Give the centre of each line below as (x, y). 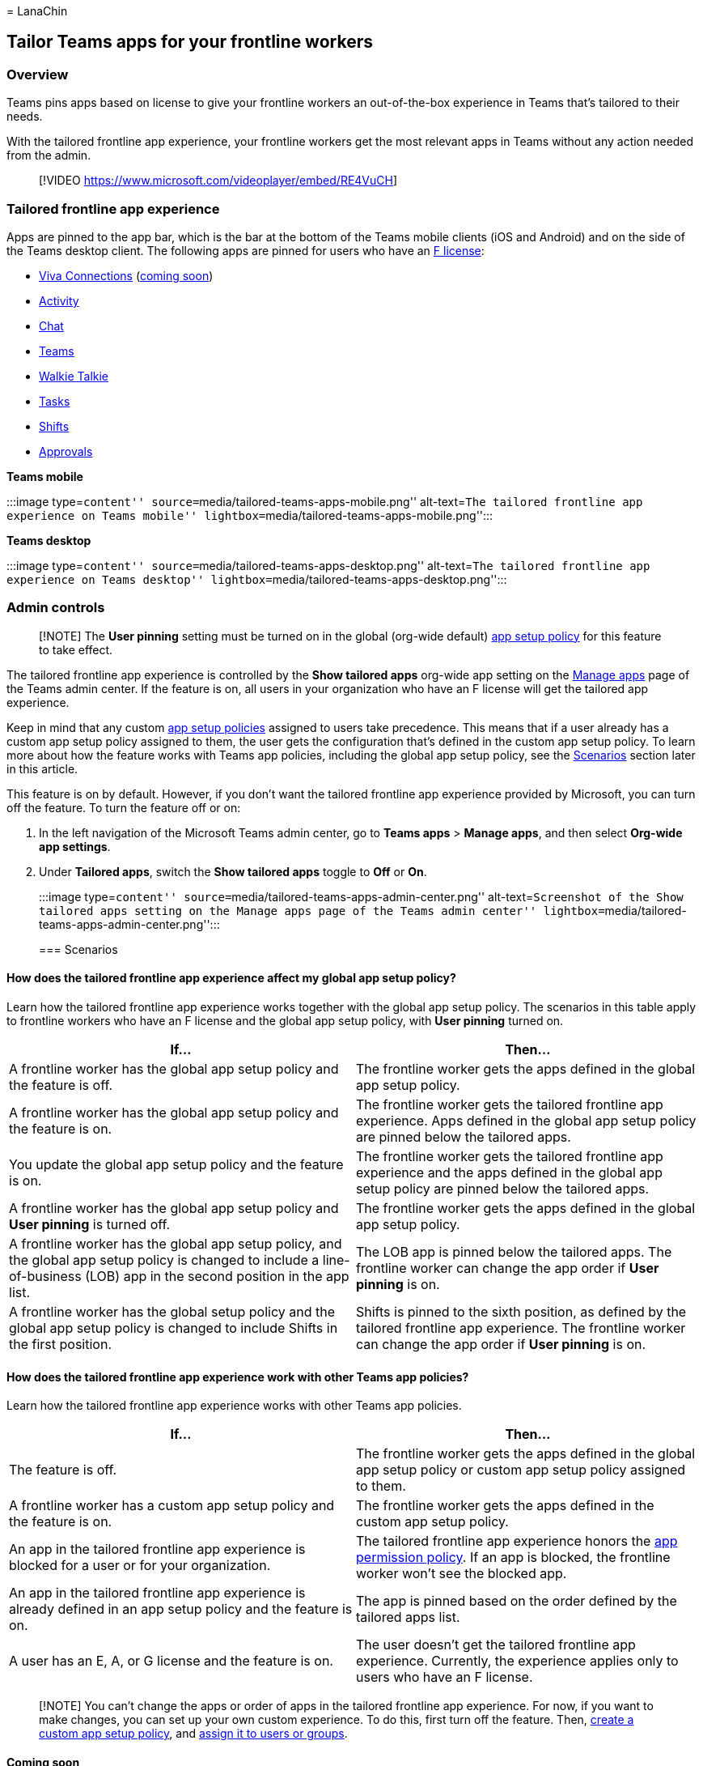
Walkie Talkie (74, 376)
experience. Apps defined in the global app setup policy (526, 1120)
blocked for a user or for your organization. (140, 1566)
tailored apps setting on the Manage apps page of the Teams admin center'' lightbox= (322, 911)
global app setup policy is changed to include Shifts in (174, 1328)
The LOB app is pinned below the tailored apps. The (514, 1251)
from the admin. (49, 155)
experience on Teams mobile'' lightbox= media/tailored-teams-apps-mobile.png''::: (250, 515)
